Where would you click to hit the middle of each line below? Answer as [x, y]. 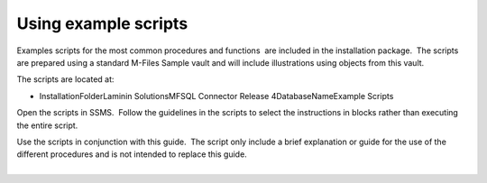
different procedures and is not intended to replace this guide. [132, 154]
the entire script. [47, 125]
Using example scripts [102, 23]
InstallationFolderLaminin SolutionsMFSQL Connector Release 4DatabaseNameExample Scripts [216, 96]
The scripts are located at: [65, 79]
